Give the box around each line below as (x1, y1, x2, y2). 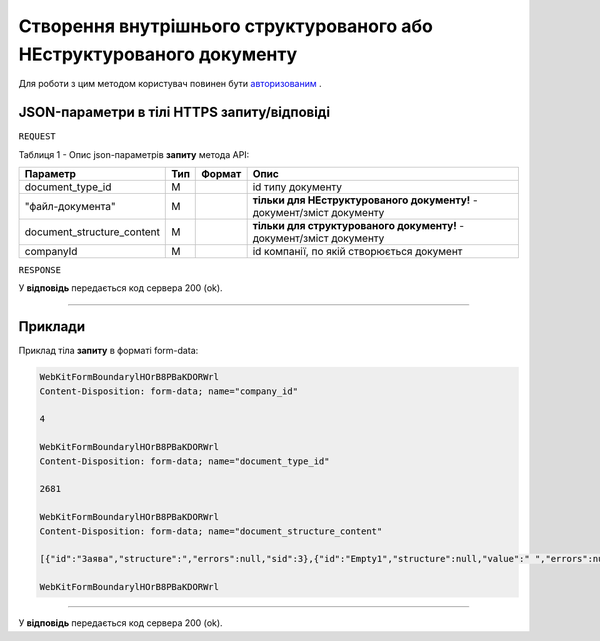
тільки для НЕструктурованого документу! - (252, 193, 479, 207)
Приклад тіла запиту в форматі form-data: (18, 345, 199, 357)
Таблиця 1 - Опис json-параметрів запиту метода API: (18, 148, 250, 160)
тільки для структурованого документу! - (252, 219, 465, 233)
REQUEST (18, 131, 57, 142)
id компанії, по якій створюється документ (252, 245, 463, 259)
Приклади (18, 318, 86, 335)
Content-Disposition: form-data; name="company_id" (39, 385, 299, 397)
